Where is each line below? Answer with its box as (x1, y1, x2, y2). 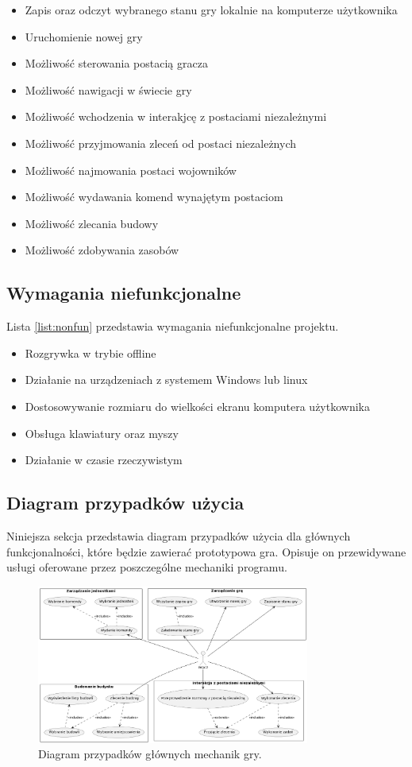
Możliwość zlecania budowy (25, 215, 159, 231)
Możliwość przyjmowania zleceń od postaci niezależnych (25, 134, 297, 151)
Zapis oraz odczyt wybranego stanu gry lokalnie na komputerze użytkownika (25, 2, 398, 17)
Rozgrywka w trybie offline (25, 344, 156, 361)
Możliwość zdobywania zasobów (25, 242, 179, 258)
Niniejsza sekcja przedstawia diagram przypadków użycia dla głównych (6, 527, 351, 544)
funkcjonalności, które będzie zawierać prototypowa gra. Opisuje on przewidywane (6, 543, 406, 560)
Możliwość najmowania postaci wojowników (25, 161, 237, 178)
